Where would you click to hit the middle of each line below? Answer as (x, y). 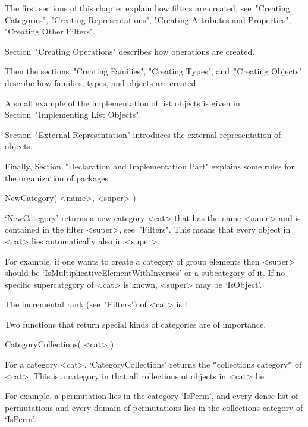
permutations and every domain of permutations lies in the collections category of (154, 407)
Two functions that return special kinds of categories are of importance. (136, 324)
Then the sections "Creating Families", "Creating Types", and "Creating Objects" (153, 71)
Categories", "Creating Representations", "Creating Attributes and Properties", (148, 19)
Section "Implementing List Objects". (73, 114)
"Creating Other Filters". (50, 31)
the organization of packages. (58, 178)
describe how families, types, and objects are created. (102, 82)
